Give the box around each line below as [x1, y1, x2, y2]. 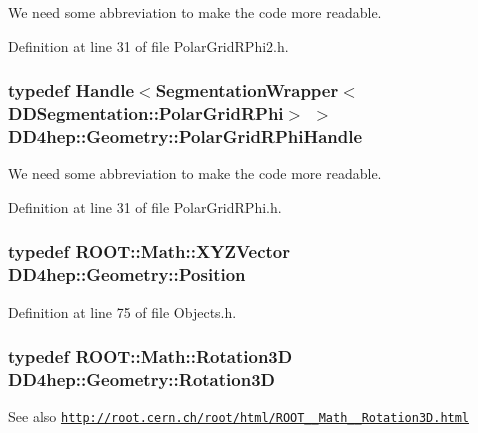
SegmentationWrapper [155, 78, 339, 103]
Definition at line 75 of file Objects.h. [8, 301, 237, 322]
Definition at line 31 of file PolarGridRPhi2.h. [8, 35, 289, 56]
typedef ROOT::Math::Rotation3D [8, 344, 293, 369]
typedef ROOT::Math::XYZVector [8, 239, 291, 264]
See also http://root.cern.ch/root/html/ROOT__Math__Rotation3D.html [8, 406, 470, 427]
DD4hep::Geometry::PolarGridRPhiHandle [8, 123, 363, 148]
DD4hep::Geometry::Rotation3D [8, 367, 275, 392]
